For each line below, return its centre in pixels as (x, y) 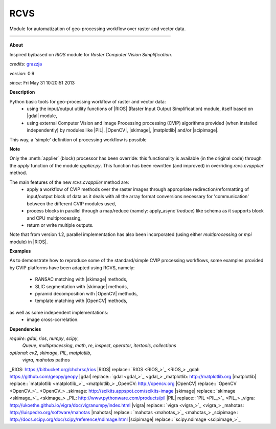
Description (22, 92)
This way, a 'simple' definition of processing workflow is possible (78, 140)
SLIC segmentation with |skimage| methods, (82, 286)
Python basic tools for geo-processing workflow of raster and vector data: (88, 101)
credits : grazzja (26, 64)
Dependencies (25, 329)
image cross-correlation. (53, 319)
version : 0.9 (22, 73)
